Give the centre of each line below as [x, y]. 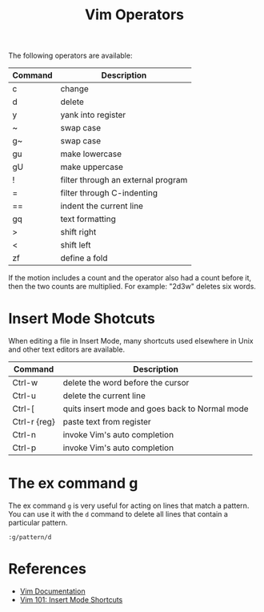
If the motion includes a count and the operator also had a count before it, [130, 278]
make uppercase [92, 167]
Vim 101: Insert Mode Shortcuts [71, 600]
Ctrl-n [24, 435]
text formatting [88, 219]
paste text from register [107, 422]
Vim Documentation [52, 591]
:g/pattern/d [30, 538]
